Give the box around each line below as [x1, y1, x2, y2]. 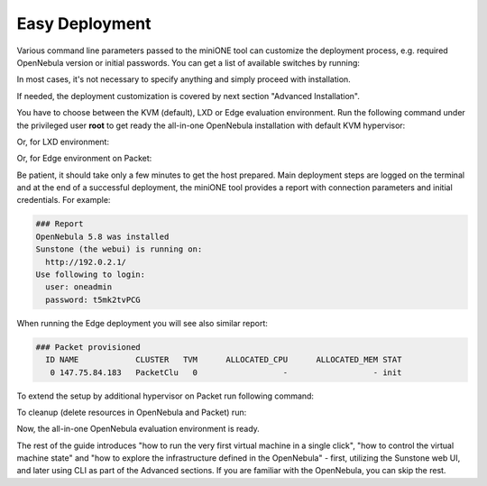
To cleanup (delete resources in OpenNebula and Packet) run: [16, 407, 247, 417]
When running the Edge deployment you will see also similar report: [16, 317, 268, 328]
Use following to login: [35, 270, 146, 280]
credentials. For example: [16, 195, 111, 206]
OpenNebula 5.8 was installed [35, 231, 170, 242]
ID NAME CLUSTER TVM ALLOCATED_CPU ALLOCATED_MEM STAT [45, 354, 402, 365]
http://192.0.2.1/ [45, 257, 126, 267]
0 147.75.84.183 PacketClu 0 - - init [50, 367, 402, 378]
